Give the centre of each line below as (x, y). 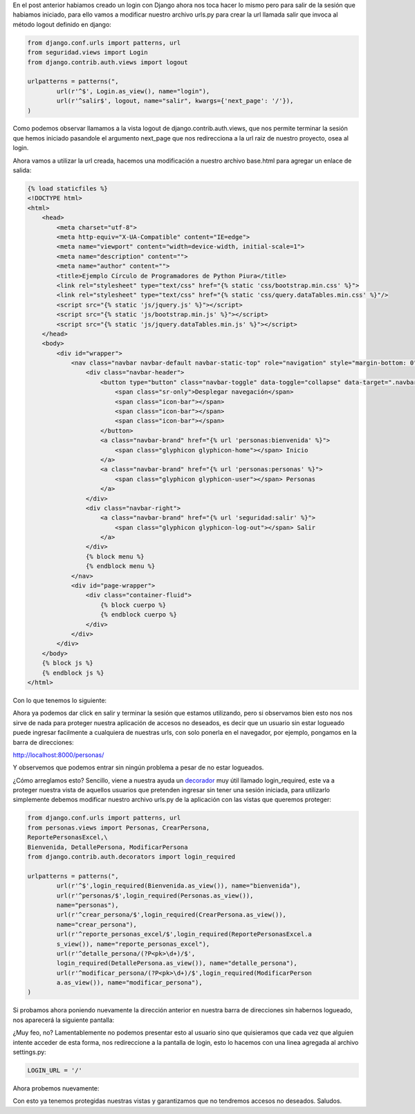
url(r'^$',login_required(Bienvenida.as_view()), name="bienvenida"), (178, 886)
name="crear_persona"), (97, 924)
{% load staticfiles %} (68, 189)
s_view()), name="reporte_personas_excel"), (133, 944)
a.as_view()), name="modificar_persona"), (130, 983)
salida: (22, 170)
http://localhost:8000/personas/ (58, 755)
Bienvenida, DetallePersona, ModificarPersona (108, 847)
